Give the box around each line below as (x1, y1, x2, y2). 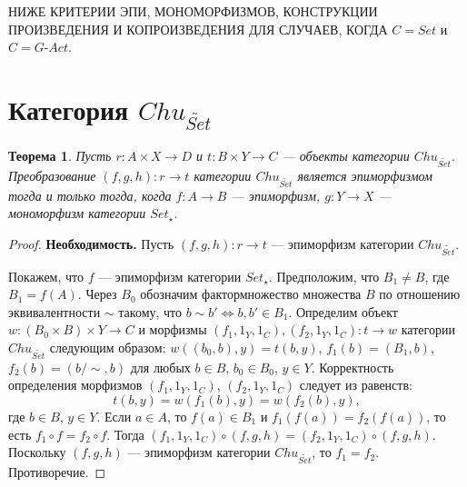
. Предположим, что (268, 266, 380, 285)
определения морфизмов (8, 375, 143, 394)
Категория (8, 90, 129, 127)
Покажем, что (8, 266, 84, 285)
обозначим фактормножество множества (140, 284, 362, 303)
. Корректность (311, 357, 394, 376)
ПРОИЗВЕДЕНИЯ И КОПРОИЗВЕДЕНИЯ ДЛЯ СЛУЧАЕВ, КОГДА (8, 19, 388, 38)
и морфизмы (138, 320, 207, 339)
